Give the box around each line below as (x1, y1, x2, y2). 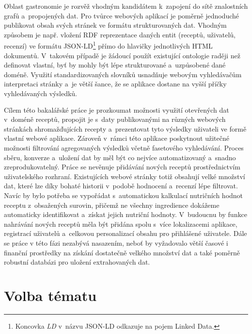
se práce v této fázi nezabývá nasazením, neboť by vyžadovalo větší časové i (4, 237, 228, 248)
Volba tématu (4, 285, 97, 305)
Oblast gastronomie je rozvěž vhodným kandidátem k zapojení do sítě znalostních (4, 1, 248, 11)
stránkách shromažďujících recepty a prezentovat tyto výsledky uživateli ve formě (4, 123, 247, 134)
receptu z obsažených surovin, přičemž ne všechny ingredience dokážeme (4, 200, 220, 210)
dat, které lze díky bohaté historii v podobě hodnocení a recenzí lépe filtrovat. (4, 181, 238, 191)
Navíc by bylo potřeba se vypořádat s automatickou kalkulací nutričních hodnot (4, 190, 243, 200)
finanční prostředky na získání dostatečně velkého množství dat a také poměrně (4, 247, 240, 257)
